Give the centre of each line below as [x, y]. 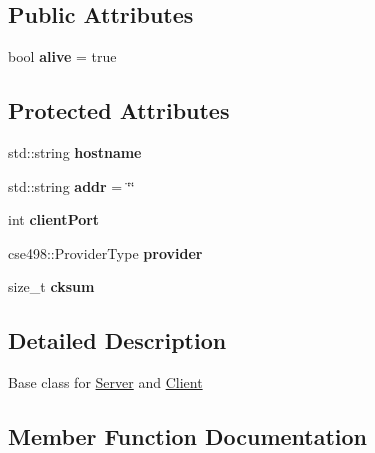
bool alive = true [62, 56]
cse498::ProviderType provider [105, 252]
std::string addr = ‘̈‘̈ [71, 185]
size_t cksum [51, 286]
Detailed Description [117, 340]
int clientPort [54, 219]
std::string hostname [75, 152]
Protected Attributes [119, 110]
